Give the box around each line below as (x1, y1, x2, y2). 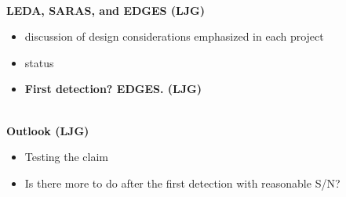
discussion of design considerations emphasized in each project (24, 28, 324, 45)
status (24, 54, 54, 70)
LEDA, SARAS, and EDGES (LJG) (6, 2, 206, 18)
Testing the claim (24, 149, 109, 165)
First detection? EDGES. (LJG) (24, 81, 202, 97)
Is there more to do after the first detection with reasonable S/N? (24, 174, 341, 191)
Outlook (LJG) (6, 122, 89, 138)
